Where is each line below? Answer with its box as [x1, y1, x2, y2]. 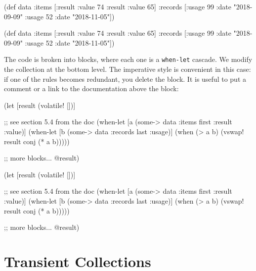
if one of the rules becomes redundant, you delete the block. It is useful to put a [4, 73, 246, 84]
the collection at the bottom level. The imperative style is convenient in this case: [4, 64, 251, 74]
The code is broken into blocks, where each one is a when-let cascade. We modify [4, 54, 253, 64]
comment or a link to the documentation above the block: [4, 83, 179, 94]
